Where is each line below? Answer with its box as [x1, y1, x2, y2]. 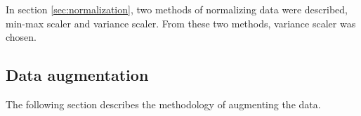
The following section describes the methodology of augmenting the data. [6, 96, 321, 111]
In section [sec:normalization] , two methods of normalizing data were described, [6, 2, 348, 16]
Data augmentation [6, 64, 149, 86]
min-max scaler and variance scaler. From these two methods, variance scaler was [6, 15, 356, 30]
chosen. [6, 30, 37, 44]
